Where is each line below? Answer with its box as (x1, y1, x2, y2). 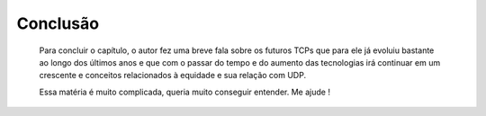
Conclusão (16, 13, 99, 33)
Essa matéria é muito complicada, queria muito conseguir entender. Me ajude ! (39, 86, 330, 97)
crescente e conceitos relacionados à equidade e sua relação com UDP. (39, 70, 306, 81)
